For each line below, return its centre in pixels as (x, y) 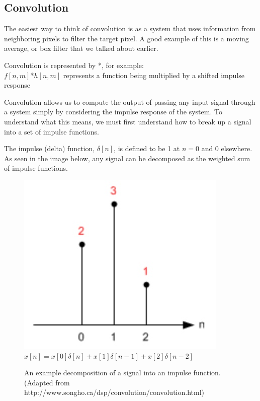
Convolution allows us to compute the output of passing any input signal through (130, 102)
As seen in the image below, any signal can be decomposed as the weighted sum (127, 158)
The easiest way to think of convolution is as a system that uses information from (130, 28)
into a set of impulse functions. (52, 131)
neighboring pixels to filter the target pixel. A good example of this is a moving (126, 38)
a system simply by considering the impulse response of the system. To (113, 112)
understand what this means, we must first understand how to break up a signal (128, 121)
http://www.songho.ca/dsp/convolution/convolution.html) (114, 392)
